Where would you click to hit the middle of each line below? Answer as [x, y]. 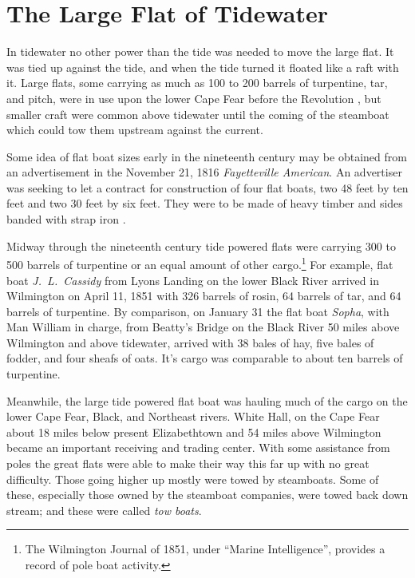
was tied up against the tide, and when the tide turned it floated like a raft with [203, 67]
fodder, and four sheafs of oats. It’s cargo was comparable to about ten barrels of [205, 358]
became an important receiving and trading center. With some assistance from [198, 447]
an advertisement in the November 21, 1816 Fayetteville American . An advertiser [204, 172]
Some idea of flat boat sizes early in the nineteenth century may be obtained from [207, 156]
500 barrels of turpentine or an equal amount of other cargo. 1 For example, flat [200, 263]
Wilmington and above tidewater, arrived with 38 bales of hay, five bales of [190, 342]
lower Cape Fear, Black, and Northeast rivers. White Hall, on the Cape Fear [193, 416]
